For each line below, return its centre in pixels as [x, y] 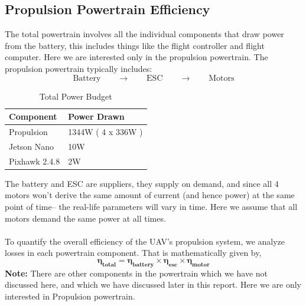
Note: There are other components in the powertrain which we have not [136, 273]
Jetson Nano [32, 146]
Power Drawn [96, 116]
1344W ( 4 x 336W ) [105, 132]
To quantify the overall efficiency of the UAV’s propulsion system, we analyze [145, 241]
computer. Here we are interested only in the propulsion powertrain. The [136, 57]
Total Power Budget [76, 96]
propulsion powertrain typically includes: [79, 68]
